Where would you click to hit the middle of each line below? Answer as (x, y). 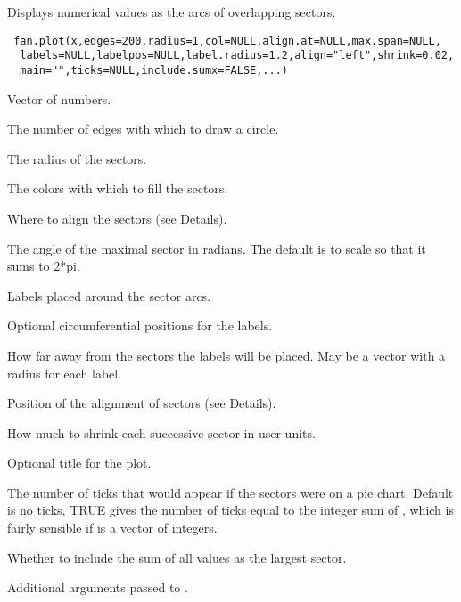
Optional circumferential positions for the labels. (140, 325)
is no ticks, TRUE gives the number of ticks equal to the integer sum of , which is (230, 510)
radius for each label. (65, 373)
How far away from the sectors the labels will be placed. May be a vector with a (226, 355)
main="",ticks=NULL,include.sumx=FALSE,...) (154, 70)
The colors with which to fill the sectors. (118, 188)
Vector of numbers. (59, 98)
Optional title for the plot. (79, 463)
